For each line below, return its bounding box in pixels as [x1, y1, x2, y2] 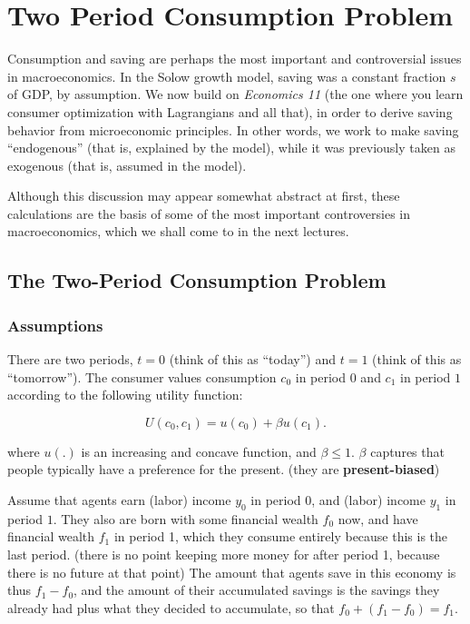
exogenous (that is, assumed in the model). [7, 155, 247, 174]
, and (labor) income [311, 490, 426, 510]
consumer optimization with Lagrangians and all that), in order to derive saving [7, 102, 453, 121]
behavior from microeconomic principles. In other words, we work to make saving [7, 120, 459, 139]
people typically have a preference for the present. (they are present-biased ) [7, 460, 440, 479]
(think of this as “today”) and [169, 350, 337, 369]
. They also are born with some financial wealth [53, 509, 318, 528]
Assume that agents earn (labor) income [7, 490, 231, 510]
